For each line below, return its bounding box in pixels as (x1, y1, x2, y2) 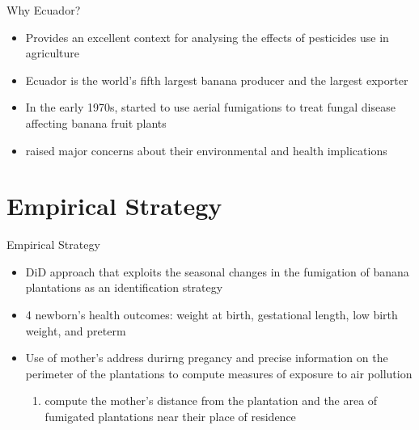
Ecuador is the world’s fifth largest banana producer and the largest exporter (25, 71, 408, 88)
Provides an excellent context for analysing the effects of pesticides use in (25, 28, 389, 45)
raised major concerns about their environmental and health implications (25, 141, 387, 158)
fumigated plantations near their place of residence (44, 408, 296, 425)
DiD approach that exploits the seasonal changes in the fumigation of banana (25, 263, 409, 280)
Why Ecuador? (6, 2, 81, 18)
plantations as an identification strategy (25, 279, 223, 296)
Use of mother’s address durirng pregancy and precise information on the (25, 349, 388, 366)
